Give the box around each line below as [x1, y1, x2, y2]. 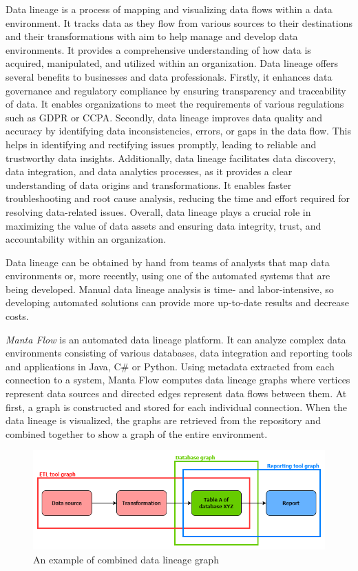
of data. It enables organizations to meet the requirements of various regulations [6, 97, 344, 111]
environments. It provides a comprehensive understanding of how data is [6, 42, 311, 57]
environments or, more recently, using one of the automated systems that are [6, 268, 330, 283]
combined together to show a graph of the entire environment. [6, 426, 268, 441]
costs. [6, 309, 29, 323]
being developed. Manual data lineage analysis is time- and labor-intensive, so [6, 281, 334, 296]
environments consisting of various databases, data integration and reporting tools [6, 345, 352, 360]
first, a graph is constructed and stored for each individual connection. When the [6, 399, 347, 414]
